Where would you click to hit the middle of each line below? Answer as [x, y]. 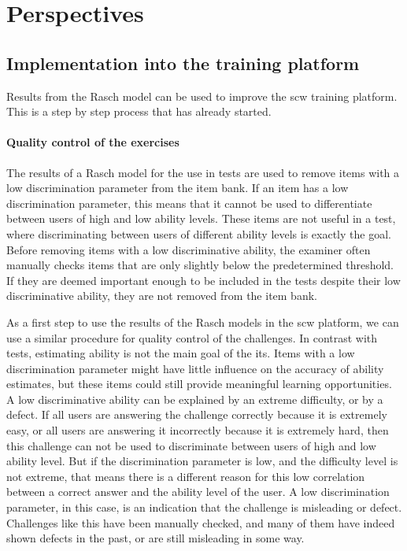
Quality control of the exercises [93, 142]
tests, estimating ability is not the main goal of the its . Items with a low [181, 353]
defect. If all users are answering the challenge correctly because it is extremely [197, 414]
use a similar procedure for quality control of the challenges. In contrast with [192, 337]
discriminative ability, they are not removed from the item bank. [162, 296]
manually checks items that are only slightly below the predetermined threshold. [200, 265]
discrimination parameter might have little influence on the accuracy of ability [195, 368]
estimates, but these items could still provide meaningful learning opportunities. [199, 384]
